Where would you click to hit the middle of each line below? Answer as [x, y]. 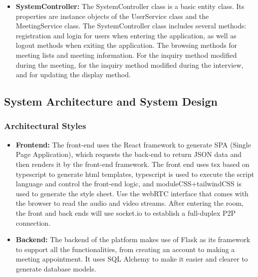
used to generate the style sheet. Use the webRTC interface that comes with [132, 193]
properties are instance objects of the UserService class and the [112, 16]
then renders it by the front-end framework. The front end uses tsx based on [132, 164]
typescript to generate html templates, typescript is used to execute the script [135, 174]
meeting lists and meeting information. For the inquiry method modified [126, 55]
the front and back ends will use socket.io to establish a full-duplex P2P [126, 212]
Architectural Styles [45, 126]
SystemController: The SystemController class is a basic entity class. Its [130, 6]
